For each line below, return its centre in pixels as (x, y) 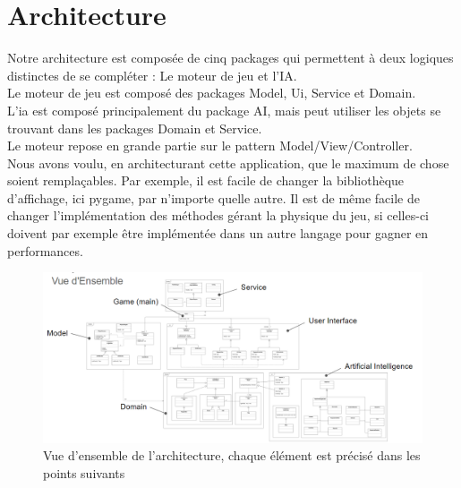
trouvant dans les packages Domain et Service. (135, 128)
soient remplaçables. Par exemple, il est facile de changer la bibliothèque (206, 180)
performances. (45, 250)
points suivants (84, 472)
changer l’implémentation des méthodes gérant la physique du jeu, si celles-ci (218, 215)
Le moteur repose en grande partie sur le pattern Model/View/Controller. (210, 146)
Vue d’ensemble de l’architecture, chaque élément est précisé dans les (232, 455)
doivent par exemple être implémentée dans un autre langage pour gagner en (218, 233)
